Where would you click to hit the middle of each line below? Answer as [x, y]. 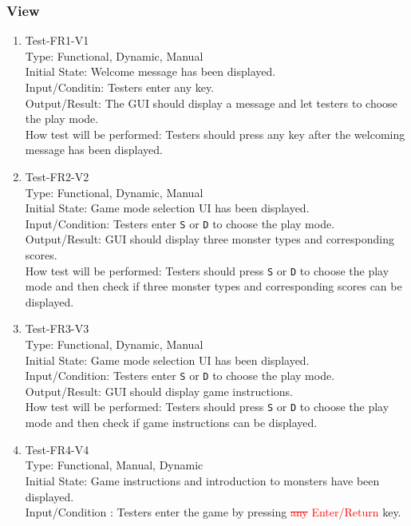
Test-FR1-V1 [57, 40]
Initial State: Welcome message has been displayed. [150, 71]
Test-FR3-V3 [57, 328]
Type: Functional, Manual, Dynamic [114, 465]
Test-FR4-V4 [57, 449]
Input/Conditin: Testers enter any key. [120, 87]
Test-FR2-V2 [57, 176]
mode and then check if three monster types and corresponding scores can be [213, 286]
